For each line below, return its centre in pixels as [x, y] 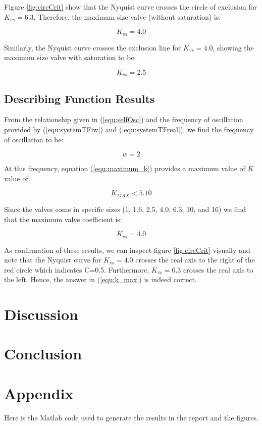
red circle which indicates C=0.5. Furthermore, [77, 269]
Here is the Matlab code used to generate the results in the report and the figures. [131, 417]
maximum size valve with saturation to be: [70, 57]
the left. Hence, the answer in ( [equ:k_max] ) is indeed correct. [100, 279]
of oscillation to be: [34, 139]
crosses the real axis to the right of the [195, 260]
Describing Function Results [80, 98]
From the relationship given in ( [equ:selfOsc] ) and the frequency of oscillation [124, 119]
